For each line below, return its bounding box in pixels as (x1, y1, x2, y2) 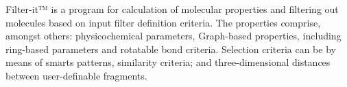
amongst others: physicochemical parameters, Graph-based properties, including (5, 29, 342, 43)
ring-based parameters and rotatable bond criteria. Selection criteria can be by (5, 41, 336, 56)
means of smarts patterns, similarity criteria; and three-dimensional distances (5, 55, 331, 69)
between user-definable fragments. (5, 68, 147, 82)
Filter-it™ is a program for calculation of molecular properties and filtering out (5, 2, 339, 16)
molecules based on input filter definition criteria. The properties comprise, (5, 15, 321, 29)
